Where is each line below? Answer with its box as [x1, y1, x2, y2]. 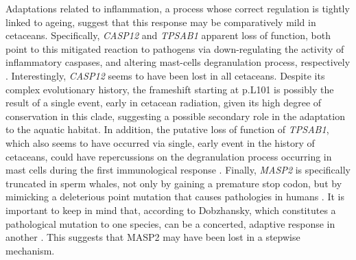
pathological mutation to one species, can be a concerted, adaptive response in [5, 216, 335, 231]
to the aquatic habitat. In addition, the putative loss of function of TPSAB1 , [5, 122, 329, 137]
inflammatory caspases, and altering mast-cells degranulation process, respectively [5, 55, 351, 69]
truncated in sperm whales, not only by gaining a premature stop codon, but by [5, 176, 342, 190]
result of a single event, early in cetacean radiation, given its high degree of [5, 95, 322, 110]
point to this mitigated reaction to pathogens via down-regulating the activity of [5, 41, 344, 56]
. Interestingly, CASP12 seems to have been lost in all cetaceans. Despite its [5, 68, 325, 82]
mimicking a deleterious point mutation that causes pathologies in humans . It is [5, 189, 344, 204]
